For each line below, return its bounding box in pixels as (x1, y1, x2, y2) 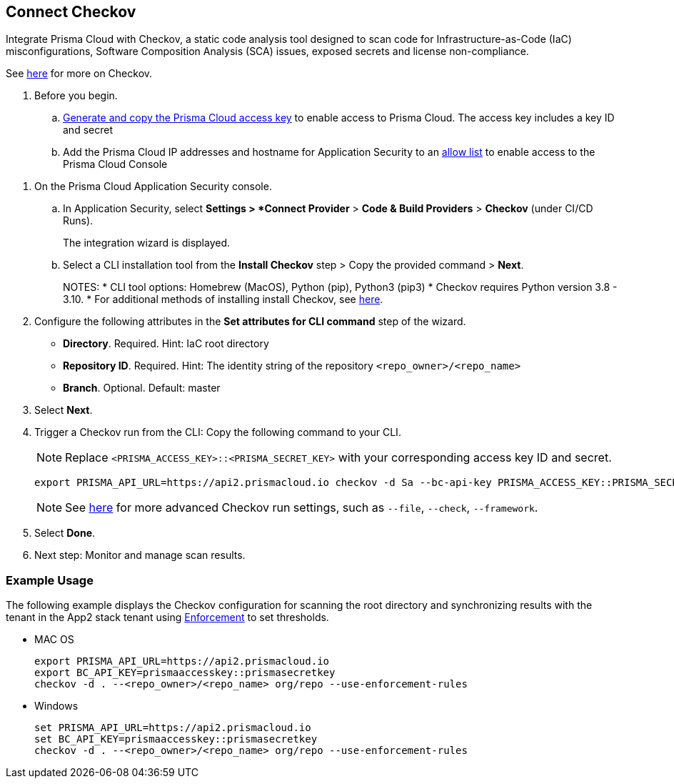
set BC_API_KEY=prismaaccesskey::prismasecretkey (34, 733, 318, 745)
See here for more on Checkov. (6, 67, 153, 80)
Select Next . (34, 404, 93, 417)
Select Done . (34, 527, 96, 540)
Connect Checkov (6, 3, 136, 21)
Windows (34, 700, 79, 713)
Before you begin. (34, 89, 118, 102)
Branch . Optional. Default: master (63, 382, 221, 395)
